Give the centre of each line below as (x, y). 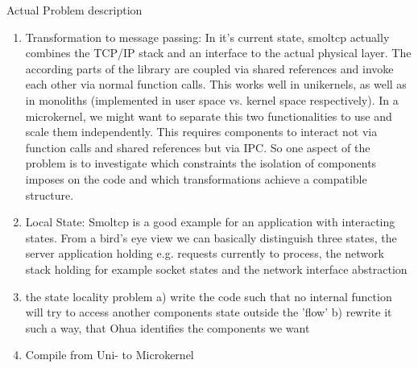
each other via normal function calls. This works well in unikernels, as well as (216, 84)
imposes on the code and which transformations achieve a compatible (196, 178)
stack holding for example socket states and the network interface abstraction (216, 269)
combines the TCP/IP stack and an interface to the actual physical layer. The (218, 53)
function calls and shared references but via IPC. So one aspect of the (198, 147)
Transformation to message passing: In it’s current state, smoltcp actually (207, 37)
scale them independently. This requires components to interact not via (201, 132)
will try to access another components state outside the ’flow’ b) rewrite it (209, 312)
